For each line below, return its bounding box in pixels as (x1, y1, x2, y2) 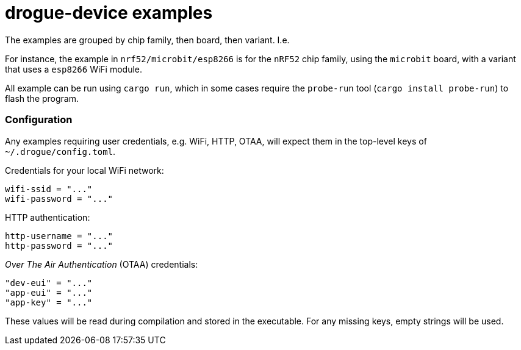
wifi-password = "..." (5, 193, 113, 204)
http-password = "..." (5, 240, 113, 251)
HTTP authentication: (5, 212, 90, 223)
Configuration (5, 113, 73, 126)
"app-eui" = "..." (5, 287, 93, 298)
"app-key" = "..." (5, 297, 93, 307)
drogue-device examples (5, 2, 213, 23)
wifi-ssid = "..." (5, 184, 93, 194)
